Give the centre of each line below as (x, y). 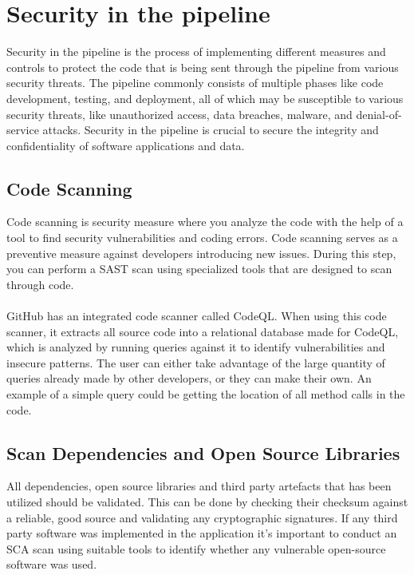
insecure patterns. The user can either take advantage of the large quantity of (196, 362)
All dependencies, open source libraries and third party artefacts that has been (199, 486)
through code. (40, 284)
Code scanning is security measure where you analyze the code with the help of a (205, 222)
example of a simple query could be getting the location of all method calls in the (206, 394)
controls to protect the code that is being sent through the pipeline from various (203, 67)
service (23, 130)
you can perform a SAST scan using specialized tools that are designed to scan (199, 269)
